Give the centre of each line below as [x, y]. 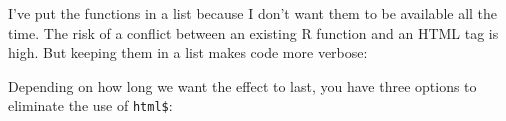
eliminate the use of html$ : [90, 105]
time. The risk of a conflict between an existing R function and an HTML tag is [253, 32]
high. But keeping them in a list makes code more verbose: [188, 52]
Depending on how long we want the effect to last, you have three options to [242, 85]
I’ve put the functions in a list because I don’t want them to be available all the [253, 13]
